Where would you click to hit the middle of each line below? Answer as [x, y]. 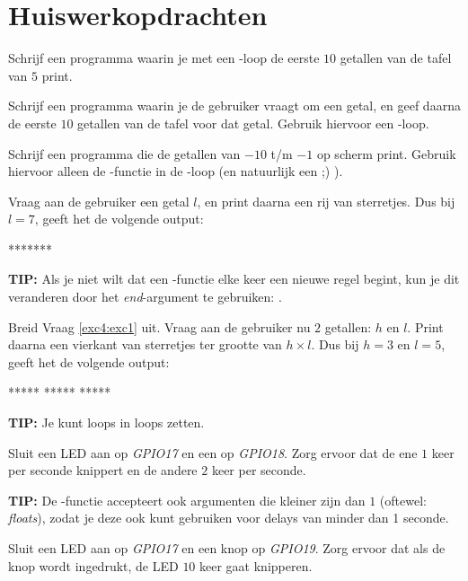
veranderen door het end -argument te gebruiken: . [145, 297]
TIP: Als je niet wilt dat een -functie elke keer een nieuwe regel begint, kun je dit [234, 279]
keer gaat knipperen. [256, 565]
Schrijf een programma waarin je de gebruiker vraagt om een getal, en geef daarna [234, 106]
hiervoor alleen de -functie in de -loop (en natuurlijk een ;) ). [176, 171]
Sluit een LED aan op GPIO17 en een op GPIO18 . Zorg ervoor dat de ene [213, 452]
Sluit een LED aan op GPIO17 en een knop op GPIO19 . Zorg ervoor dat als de [227, 548]
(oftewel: [403, 500]
